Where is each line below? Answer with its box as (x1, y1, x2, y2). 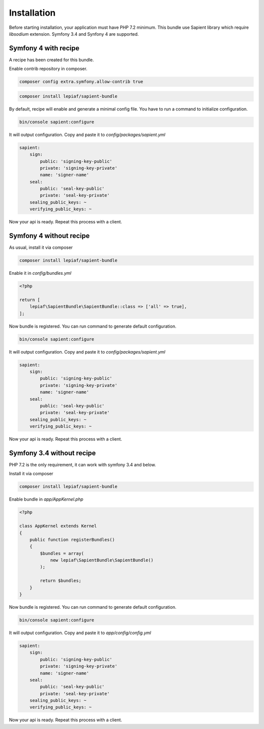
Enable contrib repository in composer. (9, 66, 88, 72)
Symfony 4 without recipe (9, 232, 90, 240)
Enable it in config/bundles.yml (9, 270, 72, 276)
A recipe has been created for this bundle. (9, 57, 94, 63)
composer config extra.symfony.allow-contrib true (19, 79, 144, 85)
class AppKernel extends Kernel (19, 523, 97, 529)
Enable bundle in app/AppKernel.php (9, 496, 84, 502)
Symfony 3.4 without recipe (9, 449, 96, 457)
